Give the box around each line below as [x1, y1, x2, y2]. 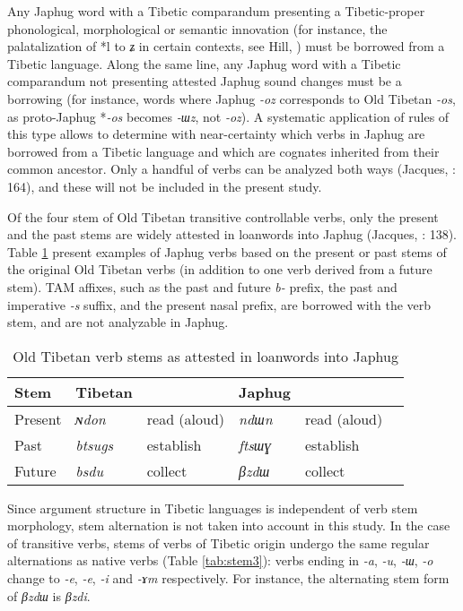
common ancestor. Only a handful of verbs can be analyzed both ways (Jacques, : [7, 159, 456, 178]
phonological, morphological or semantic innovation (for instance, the [7, 19, 388, 38]
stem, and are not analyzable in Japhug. [7, 313, 229, 331]
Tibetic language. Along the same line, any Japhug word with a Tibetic [7, 54, 401, 73]
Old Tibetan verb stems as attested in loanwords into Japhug [13, 345, 398, 366]
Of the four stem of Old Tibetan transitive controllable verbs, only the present [7, 207, 439, 226]
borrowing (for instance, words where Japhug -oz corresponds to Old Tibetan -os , [7, 89, 456, 108]
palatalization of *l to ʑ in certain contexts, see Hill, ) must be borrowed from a [7, 37, 445, 56]
